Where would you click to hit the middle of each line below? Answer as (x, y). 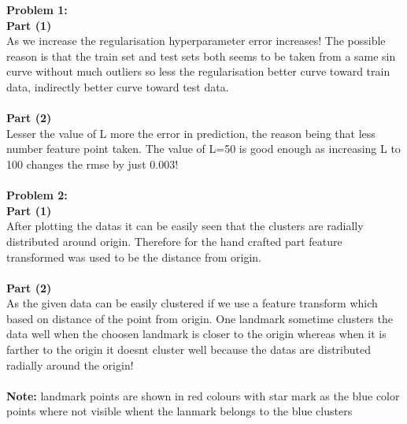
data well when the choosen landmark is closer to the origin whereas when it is (196, 334)
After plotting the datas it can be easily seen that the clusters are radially (185, 226)
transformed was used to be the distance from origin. (134, 257)
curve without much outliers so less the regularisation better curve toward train (198, 71)
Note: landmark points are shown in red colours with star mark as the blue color (203, 395)
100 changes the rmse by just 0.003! (92, 164)
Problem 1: (37, 9)
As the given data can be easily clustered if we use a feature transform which (192, 303)
